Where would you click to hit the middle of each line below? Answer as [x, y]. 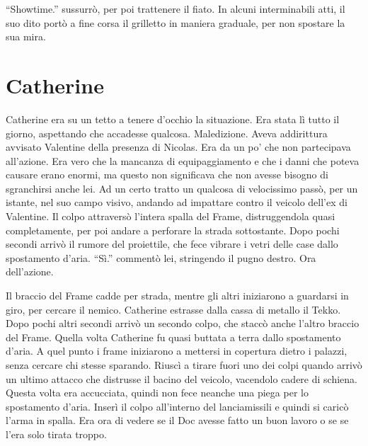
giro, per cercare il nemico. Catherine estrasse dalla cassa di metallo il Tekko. [173, 309]
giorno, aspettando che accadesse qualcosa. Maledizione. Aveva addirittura [167, 133]
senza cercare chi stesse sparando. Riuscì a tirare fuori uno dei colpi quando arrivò [184, 365]
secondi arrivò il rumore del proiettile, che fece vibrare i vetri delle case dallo [172, 244]
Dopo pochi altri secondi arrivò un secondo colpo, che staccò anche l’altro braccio [183, 323]
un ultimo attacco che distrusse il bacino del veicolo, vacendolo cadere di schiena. [182, 378]
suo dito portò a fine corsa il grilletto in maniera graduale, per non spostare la [176, 22]
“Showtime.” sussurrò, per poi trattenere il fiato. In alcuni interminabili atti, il [176, 8]
